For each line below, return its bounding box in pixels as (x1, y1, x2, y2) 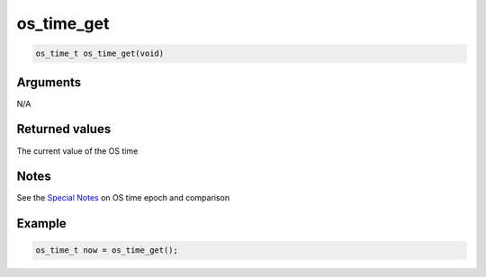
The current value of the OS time (16, 145, 139, 156)
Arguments (16, 75, 82, 90)
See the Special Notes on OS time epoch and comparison (16, 192, 230, 203)
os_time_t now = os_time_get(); (35, 246, 179, 255)
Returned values (16, 121, 112, 137)
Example (16, 216, 67, 231)
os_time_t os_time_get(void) (35, 49, 165, 58)
